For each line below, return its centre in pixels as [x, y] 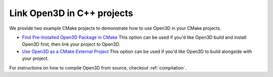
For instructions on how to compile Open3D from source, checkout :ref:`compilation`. [98, 67]
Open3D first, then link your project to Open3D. [71, 44]
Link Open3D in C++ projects [71, 13]
